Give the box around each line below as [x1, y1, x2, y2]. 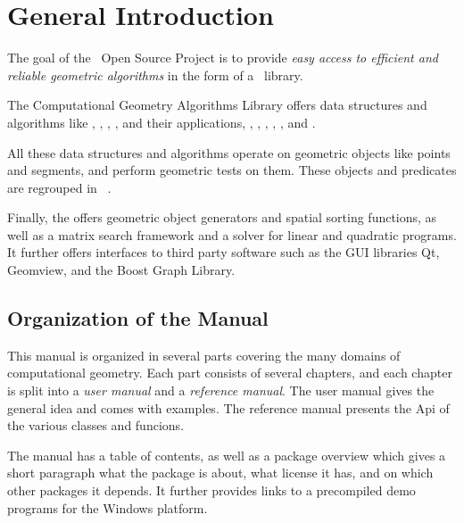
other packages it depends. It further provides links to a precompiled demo [7, 481, 416, 500]
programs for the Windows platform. [7, 498, 208, 517]
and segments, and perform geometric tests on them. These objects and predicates [7, 161, 457, 179]
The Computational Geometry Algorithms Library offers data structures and [7, 95, 427, 114]
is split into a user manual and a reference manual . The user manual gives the [7, 381, 435, 400]
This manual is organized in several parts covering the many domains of [7, 345, 401, 364]
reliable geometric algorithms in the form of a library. [7, 65, 303, 84]
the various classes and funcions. [7, 416, 184, 435]
